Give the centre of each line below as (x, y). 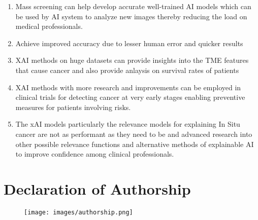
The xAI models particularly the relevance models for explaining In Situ (128, 124)
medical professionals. (49, 26)
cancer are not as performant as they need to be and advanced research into (134, 134)
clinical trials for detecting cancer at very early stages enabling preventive (130, 97)
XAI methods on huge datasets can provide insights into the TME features (132, 60)
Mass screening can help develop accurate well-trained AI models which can (133, 6)
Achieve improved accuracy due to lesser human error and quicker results (129, 43)
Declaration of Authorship (97, 188)
